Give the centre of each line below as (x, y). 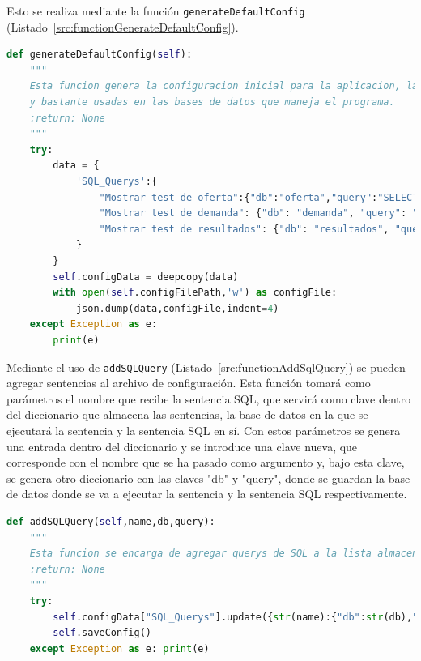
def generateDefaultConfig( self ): (100, 55)
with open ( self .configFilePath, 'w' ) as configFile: (195, 293)
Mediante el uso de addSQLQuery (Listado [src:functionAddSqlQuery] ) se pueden (206, 367)
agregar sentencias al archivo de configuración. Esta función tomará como (189, 383)
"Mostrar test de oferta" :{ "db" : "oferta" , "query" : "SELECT (259, 197)
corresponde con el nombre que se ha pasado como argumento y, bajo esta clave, (206, 462)
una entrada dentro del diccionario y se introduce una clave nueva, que (182, 446)
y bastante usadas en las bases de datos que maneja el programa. (212, 102)
